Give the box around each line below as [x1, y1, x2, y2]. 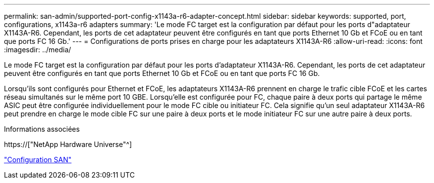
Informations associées [4, 125, 80, 133]
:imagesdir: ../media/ [4, 45, 71, 54]
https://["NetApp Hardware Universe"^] [4, 140, 132, 148]
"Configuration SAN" [4, 155, 72, 164]
